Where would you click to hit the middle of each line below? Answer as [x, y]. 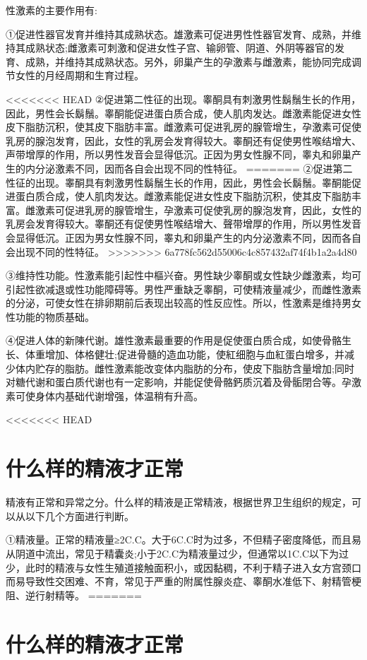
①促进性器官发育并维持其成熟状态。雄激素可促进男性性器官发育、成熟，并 [179, 34]
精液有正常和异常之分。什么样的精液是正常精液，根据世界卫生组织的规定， [179, 502]
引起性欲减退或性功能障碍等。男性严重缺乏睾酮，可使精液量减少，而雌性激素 [183, 289]
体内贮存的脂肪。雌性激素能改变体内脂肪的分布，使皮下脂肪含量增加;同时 [185, 368]
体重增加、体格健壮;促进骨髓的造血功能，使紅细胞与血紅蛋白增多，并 [185, 354]
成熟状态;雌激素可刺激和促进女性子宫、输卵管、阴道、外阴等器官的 [180, 48]
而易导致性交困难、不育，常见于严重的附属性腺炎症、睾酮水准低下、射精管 [179, 581]
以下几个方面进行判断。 [79, 515]
